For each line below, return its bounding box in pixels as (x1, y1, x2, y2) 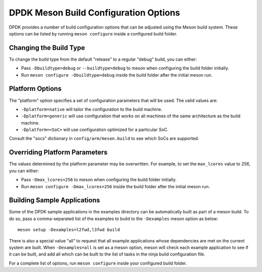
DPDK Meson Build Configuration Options (9, 7, 180, 18)
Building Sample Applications (9, 196, 100, 205)
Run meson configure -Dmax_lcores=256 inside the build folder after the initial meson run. (21, 183, 210, 189)
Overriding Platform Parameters (9, 148, 108, 157)
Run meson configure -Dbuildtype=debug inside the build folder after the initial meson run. (21, 72, 213, 78)
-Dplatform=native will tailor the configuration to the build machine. (21, 106, 163, 112)
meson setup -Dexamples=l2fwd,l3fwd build (17, 227, 120, 233)
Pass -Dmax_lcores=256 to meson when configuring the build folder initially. (21, 177, 177, 183)
